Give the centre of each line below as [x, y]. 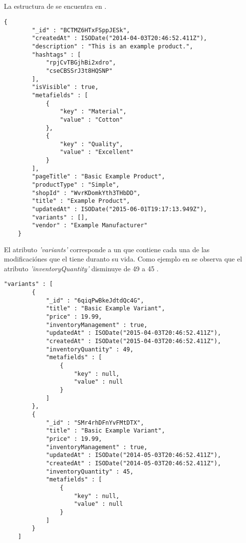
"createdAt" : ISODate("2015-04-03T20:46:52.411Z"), [133, 341]
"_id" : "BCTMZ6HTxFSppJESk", [81, 30]
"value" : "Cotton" [91, 119]
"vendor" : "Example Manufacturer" [90, 226]
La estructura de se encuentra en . [55, 6]
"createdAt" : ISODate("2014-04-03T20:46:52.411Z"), [120, 38]
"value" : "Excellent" [97, 152]
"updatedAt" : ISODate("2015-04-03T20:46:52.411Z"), [133, 333]
